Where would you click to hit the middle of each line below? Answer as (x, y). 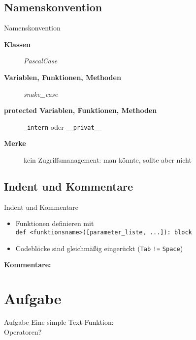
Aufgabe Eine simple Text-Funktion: (59, 322)
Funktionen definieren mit (55, 223)
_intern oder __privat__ (63, 127)
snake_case (41, 94)
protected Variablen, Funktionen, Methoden (81, 110)
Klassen (17, 44)
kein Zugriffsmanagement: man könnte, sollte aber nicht (108, 160)
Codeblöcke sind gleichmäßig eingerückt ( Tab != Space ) (99, 248)
